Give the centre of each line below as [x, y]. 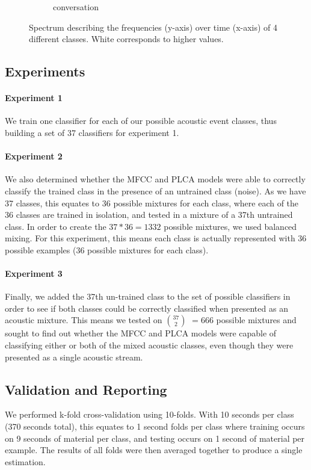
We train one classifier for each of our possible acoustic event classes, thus [141, 121]
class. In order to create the [56, 226]
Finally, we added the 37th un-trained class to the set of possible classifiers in [148, 296]
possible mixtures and [256, 320]
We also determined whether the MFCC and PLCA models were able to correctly [155, 179]
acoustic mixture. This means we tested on [84, 320]
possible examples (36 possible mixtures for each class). [107, 249]
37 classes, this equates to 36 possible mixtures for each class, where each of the [152, 203]
